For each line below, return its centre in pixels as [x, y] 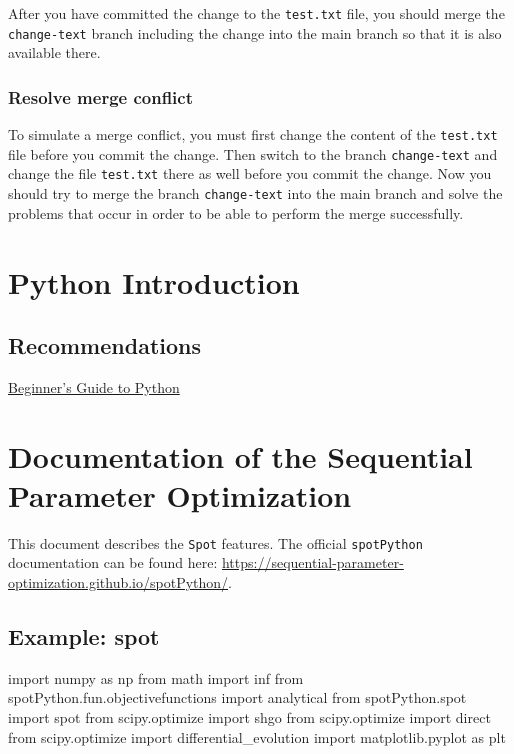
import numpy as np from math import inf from [156, 677]
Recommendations [104, 345]
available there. [54, 52]
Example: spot [84, 636]
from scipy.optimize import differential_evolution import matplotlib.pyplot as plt [257, 736]
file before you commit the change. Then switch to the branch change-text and [253, 153]
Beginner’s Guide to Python [94, 386]
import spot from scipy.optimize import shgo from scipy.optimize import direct [249, 717]
